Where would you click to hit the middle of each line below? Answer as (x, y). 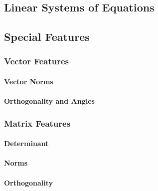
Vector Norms (29, 81)
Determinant (26, 143)
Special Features (47, 37)
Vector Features (36, 61)
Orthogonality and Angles (49, 101)
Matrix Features (37, 123)
